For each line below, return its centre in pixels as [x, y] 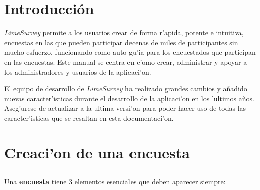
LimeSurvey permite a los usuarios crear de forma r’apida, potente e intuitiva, [124, 32]
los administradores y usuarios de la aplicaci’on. [78, 71]
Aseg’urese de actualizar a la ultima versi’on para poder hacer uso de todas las [125, 108]
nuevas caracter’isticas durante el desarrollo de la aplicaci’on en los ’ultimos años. [129, 98]
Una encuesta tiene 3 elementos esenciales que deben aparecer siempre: [115, 182]
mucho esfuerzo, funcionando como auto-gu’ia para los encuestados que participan [130, 52]
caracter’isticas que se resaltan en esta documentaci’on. [89, 118]
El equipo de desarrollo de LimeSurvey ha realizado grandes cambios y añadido [126, 88]
